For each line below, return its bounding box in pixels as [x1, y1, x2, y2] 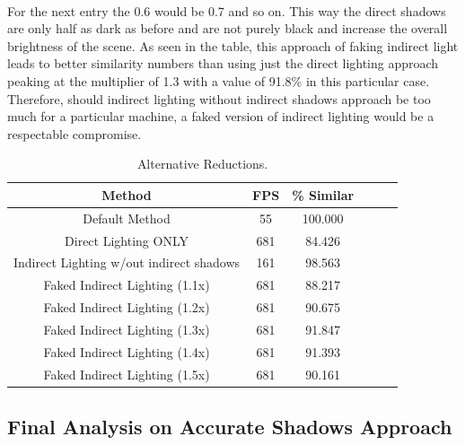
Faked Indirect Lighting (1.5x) [43, 364, 210, 383]
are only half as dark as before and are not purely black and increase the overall [7, 19, 448, 38]
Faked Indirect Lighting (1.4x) [43, 342, 210, 361]
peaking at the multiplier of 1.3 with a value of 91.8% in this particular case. [7, 71, 430, 90]
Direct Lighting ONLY [65, 231, 189, 249]
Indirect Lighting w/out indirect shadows [13, 253, 241, 272]
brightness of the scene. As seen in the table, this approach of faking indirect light [7, 36, 459, 55]
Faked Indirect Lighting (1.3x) [43, 320, 210, 338]
